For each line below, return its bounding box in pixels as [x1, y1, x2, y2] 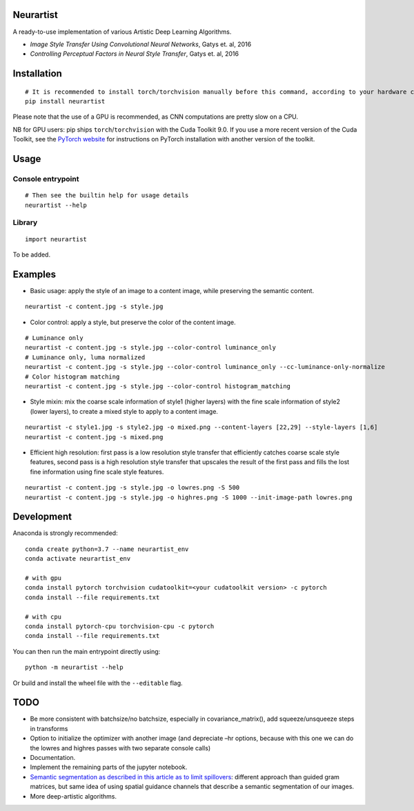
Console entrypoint [12, 174, 79, 184]
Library [12, 218, 38, 228]
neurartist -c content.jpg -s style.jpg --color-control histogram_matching [25, 383, 291, 390]
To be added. [12, 250, 51, 259]
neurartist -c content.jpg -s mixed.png [25, 433, 164, 441]
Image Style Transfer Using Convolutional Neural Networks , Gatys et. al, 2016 [30, 40, 252, 48]
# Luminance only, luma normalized [25, 353, 146, 361]
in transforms [30, 724, 68, 732]
